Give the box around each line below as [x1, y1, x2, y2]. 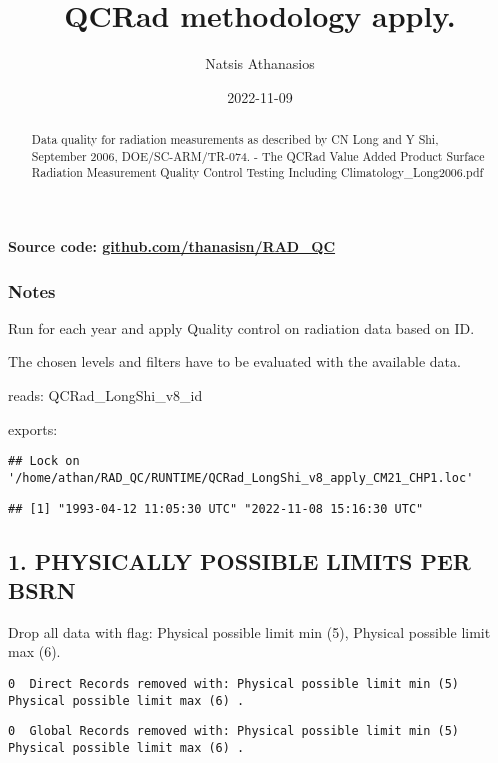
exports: [8, 418, 58, 439]
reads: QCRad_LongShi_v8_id [8, 385, 203, 406]
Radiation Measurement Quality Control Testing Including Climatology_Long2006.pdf [31, 164, 484, 181]
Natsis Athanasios [205, 53, 315, 74]
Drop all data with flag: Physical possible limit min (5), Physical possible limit [8, 621, 491, 642]
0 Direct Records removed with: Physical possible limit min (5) [8, 677, 460, 692]
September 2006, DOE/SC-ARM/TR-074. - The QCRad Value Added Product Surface [31, 147, 485, 164]
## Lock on [8, 454, 80, 469]
